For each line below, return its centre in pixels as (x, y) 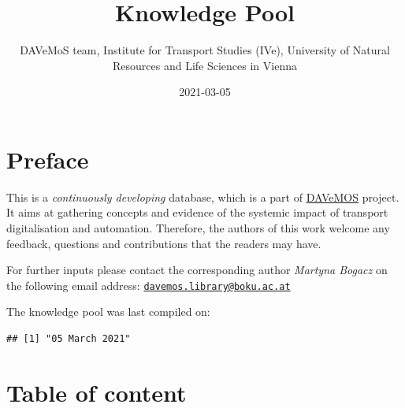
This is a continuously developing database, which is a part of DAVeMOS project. (203, 197)
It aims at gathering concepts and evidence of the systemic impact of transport (197, 212)
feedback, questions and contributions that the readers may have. (164, 243)
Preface (48, 159)
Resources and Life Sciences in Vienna (205, 65)
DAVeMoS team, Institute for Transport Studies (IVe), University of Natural (205, 50)
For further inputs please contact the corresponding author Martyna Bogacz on (197, 270)
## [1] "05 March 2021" (69, 339)
